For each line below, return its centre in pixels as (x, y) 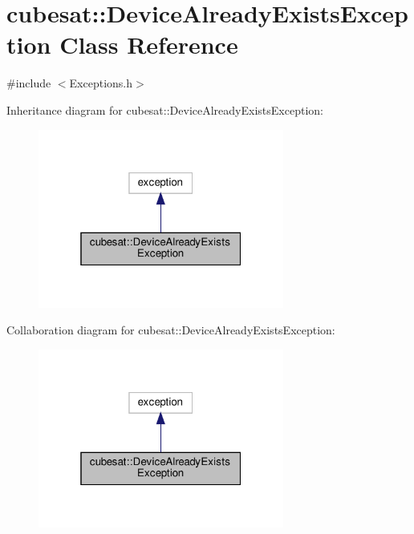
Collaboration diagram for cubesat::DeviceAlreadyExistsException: (171, 330)
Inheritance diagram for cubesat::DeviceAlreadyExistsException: (165, 109)
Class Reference (149, 44)
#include (29, 83)
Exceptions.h (101, 83)
